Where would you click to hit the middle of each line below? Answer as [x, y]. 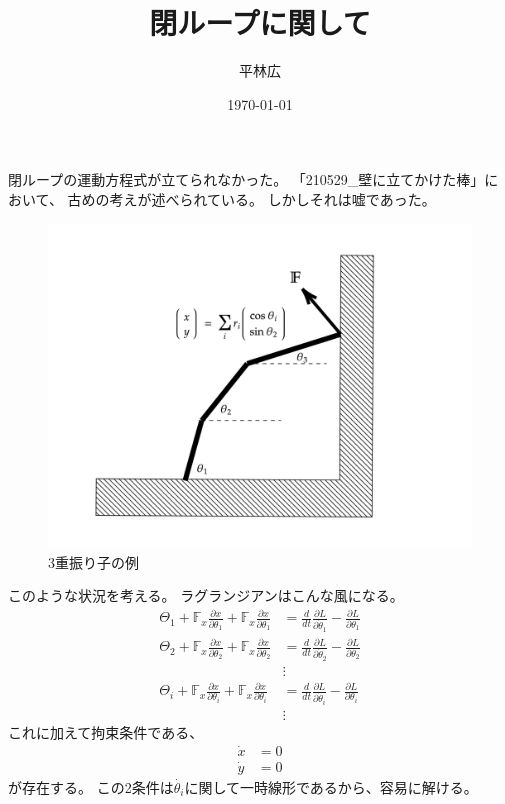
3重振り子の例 [93, 561]
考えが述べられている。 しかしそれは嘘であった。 [272, 198]
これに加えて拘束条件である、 [106, 731]
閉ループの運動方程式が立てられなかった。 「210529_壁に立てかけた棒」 [246, 179]
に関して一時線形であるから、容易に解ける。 [331, 786]
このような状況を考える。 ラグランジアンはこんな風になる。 [206, 595]
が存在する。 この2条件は [91, 786]
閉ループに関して [260, 22]
